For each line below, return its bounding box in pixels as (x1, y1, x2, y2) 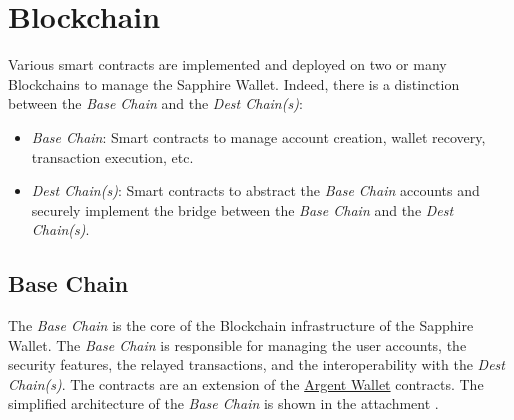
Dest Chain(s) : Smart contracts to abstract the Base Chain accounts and (31, 180, 480, 201)
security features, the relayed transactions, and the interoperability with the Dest (8, 354, 505, 375)
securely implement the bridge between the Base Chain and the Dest (31, 199, 454, 220)
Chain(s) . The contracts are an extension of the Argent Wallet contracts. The (8, 373, 484, 394)
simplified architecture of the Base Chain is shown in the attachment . (8, 393, 439, 414)
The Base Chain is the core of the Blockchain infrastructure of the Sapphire (8, 315, 474, 336)
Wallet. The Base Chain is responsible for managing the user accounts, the (8, 334, 467, 355)
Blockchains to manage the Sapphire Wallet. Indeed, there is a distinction (8, 73, 460, 94)
